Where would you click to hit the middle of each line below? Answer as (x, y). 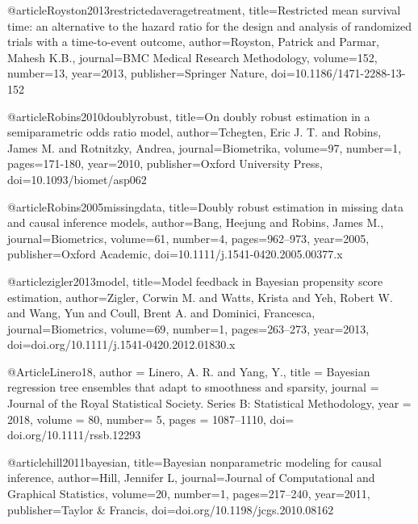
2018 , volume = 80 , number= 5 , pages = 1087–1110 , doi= (151, 419)
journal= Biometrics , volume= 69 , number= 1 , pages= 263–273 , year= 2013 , (188, 328)
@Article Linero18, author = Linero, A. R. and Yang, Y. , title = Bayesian (189, 371)
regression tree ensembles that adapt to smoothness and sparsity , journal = (193, 387)
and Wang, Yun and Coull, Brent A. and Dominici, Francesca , (161, 313)
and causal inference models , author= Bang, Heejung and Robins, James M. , (196, 222)
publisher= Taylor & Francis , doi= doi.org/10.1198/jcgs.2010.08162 (171, 509)
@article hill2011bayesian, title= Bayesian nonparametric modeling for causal (194, 461)
